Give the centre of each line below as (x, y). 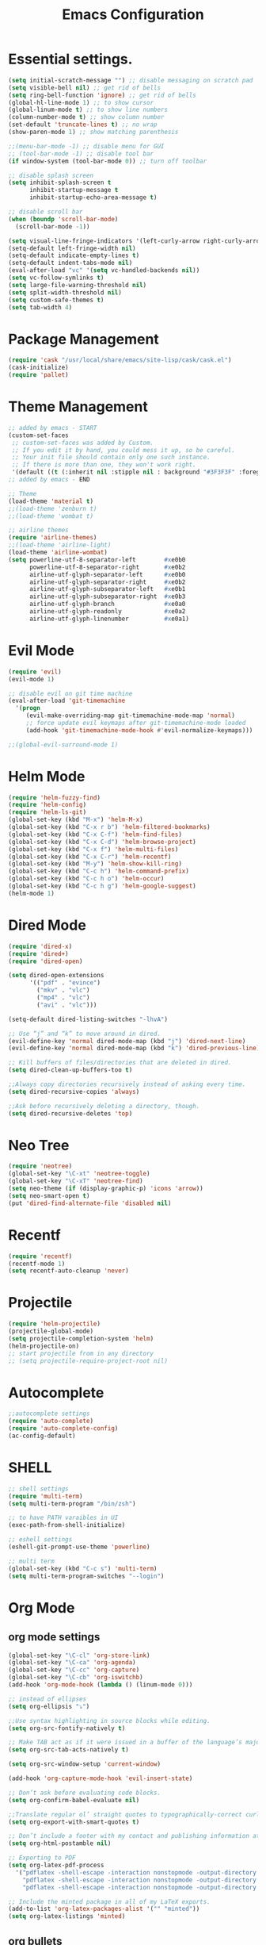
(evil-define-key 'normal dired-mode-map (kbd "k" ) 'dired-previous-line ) (134, 1049)
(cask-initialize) (38, 368)
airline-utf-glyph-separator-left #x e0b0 (107, 574)
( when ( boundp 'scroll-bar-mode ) (63, 219)
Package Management (84, 339)
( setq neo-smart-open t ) (49, 1195)
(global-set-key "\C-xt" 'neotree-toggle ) (79, 1174)
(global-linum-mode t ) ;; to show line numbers (88, 110)
